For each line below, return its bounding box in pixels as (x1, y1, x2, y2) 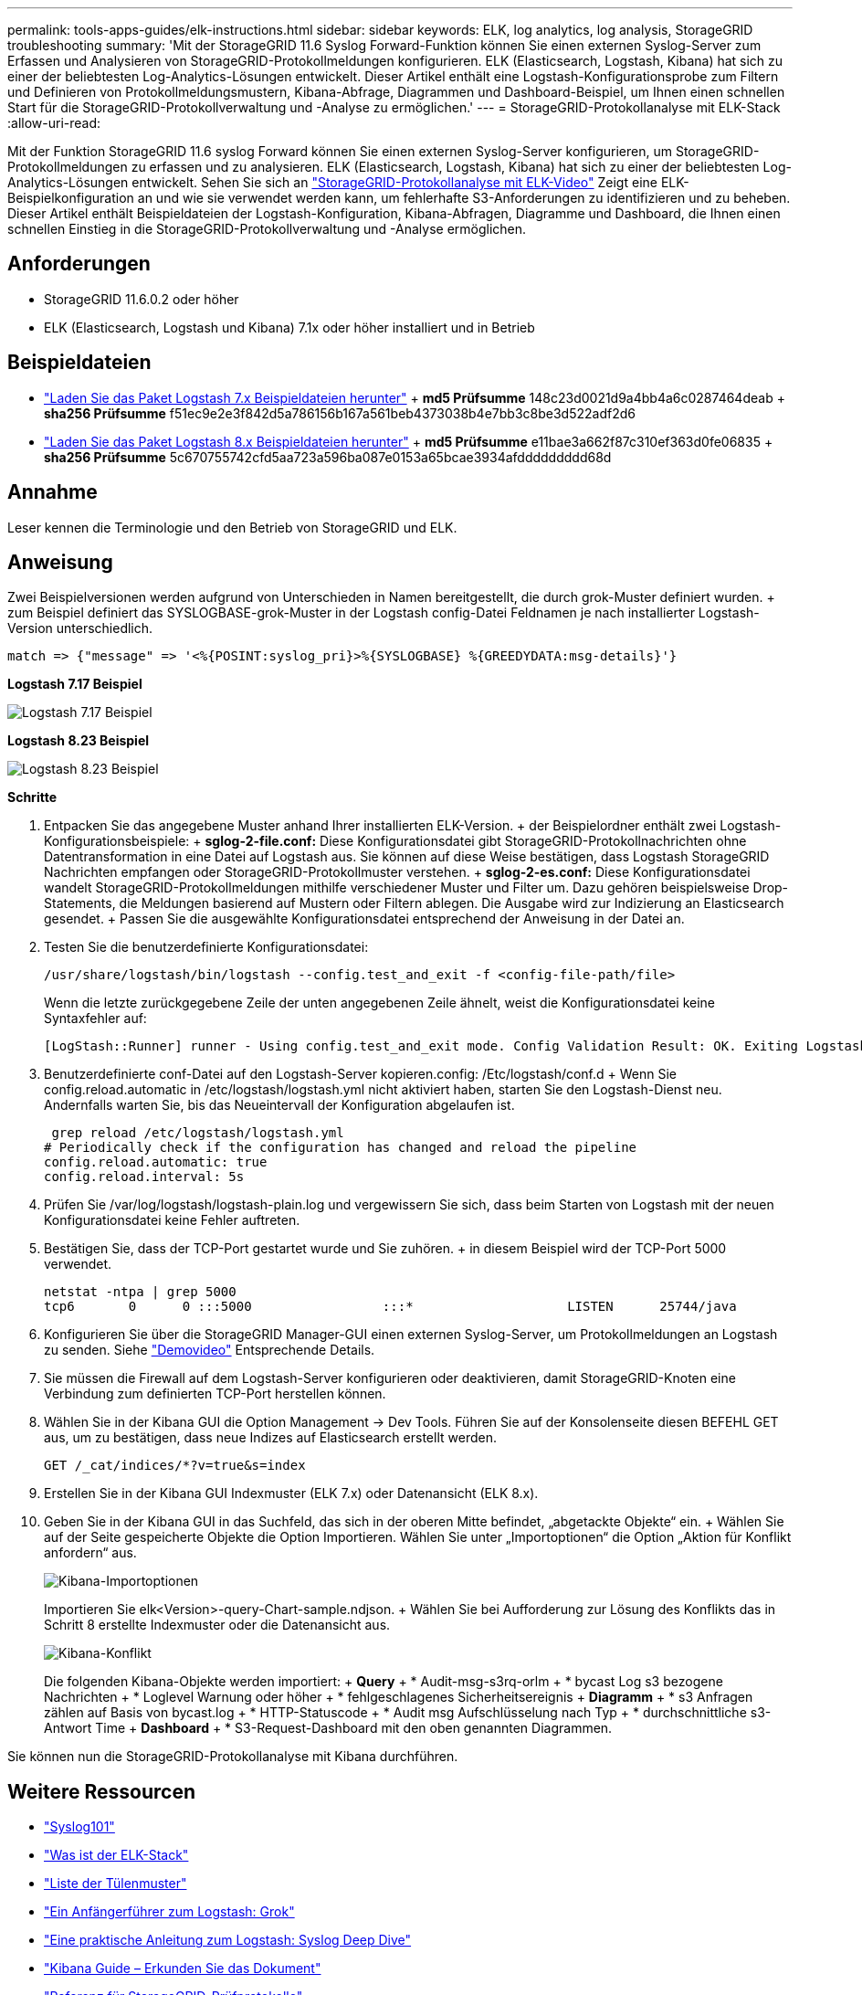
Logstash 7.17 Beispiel (7, 676, 142, 692)
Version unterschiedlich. (7, 620, 153, 637)
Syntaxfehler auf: (44, 1010, 147, 1027)
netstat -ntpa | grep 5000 (44, 1284, 237, 1300)
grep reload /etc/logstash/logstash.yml (51, 1125, 344, 1141)
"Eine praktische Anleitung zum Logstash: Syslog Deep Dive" (44, 1932, 412, 1948)
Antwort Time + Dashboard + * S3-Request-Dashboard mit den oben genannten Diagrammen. (44, 1720, 613, 1736)
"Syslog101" (44, 1819, 115, 1835)
